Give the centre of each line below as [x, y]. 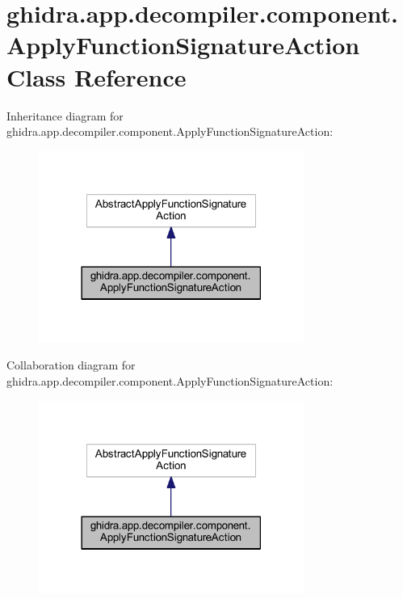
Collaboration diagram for [71, 365]
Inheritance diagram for [65, 115]
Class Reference [97, 76]
